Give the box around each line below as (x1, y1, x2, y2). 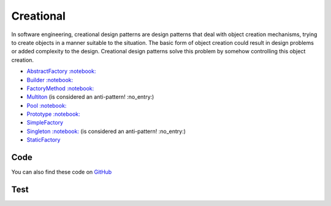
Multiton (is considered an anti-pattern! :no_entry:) (26, 93, 154, 101)
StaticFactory (26, 136, 61, 143)
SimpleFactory (26, 119, 64, 126)
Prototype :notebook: (26, 110, 80, 118)
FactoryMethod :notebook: (26, 85, 94, 92)
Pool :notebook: (26, 102, 67, 109)
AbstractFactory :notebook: (26, 67, 96, 75)
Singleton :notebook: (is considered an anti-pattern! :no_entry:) (26, 128, 186, 135)
